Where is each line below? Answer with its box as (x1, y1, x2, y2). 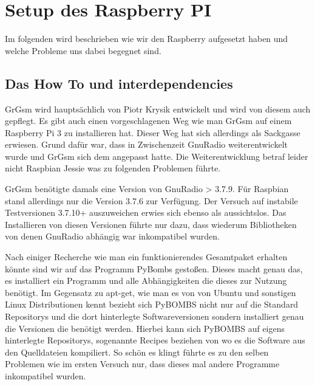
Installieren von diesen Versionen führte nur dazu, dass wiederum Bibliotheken (5, 218, 297, 230)
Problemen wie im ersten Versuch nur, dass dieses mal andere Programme (5, 357, 280, 370)
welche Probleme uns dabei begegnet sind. (5, 44, 161, 57)
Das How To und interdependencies (5, 74, 233, 92)
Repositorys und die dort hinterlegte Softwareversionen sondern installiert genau (5, 310, 304, 323)
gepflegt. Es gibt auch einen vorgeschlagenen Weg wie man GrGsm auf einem (5, 114, 292, 127)
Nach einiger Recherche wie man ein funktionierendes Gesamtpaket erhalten (5, 250, 288, 263)
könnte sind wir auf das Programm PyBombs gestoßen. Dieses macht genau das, (5, 262, 303, 275)
